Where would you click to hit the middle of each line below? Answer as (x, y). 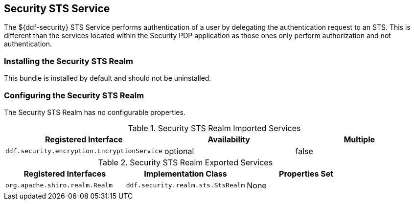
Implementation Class (185, 173)
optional (179, 151)
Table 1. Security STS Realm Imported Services (214, 128)
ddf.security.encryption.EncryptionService (84, 151)
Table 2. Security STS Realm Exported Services (185, 162)
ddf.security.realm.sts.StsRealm (185, 185)
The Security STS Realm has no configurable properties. (95, 112)
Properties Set (306, 173)
